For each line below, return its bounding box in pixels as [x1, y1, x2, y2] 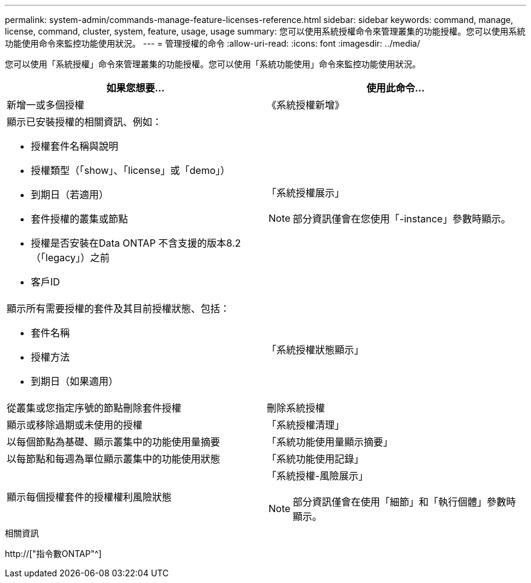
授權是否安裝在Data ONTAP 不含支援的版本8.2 [31, 237, 241, 249]
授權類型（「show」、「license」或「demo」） [31, 164, 230, 176]
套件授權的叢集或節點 [31, 213, 129, 225]
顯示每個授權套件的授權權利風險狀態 [7, 491, 172, 503]
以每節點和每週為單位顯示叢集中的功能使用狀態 [7, 453, 221, 465]
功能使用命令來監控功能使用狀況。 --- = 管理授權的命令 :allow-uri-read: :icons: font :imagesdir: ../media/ [5, 38, 421, 48]
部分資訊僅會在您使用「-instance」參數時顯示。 [293, 213, 511, 225]
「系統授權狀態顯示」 [267, 344, 364, 356]
